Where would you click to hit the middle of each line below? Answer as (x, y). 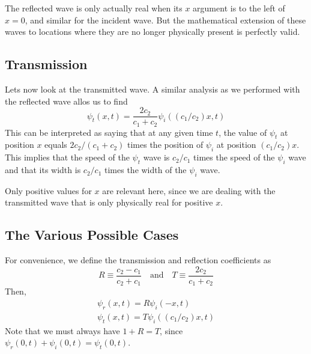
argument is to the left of (239, 8)
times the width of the (146, 170)
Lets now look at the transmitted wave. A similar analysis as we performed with (152, 89)
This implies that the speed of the (67, 157)
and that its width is (43, 170)
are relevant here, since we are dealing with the (189, 190)
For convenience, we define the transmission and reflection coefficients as (138, 260)
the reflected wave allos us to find (66, 101)
